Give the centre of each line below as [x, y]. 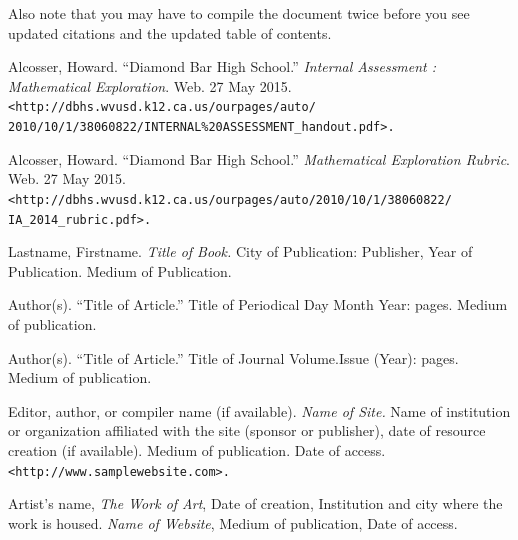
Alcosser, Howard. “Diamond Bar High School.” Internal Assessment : [222, 66]
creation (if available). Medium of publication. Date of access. [197, 449]
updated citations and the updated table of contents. [170, 32]
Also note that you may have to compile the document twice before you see [239, 13]
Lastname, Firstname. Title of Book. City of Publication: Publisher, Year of [240, 251]
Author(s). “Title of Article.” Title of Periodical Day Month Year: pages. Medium [258, 304]
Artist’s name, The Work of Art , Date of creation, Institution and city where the [255, 503]
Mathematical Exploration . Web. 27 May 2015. [150, 85]
